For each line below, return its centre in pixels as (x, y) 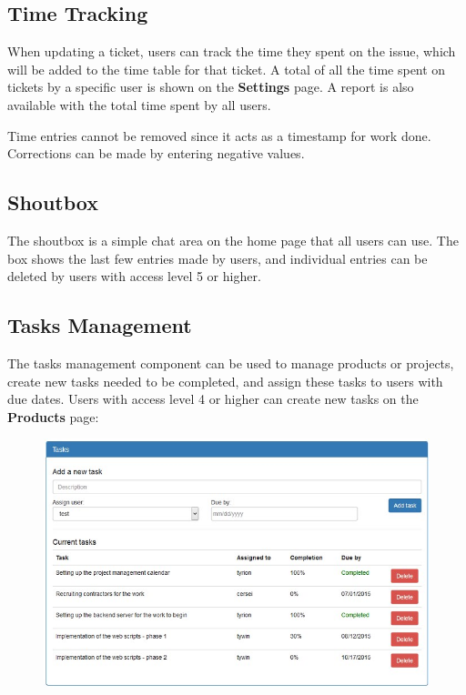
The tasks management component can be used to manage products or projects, (231, 363)
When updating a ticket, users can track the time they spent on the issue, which (232, 51)
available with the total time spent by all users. (139, 104)
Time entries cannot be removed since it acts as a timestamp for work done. (219, 135)
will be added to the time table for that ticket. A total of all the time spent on (227, 69)
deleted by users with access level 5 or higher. (134, 276)
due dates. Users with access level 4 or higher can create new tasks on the (213, 399)
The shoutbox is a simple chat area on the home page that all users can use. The (233, 240)
